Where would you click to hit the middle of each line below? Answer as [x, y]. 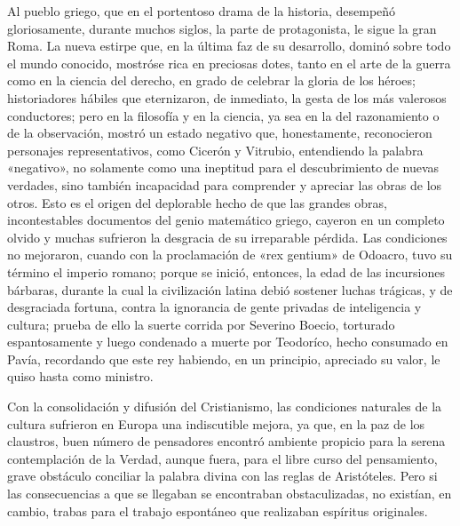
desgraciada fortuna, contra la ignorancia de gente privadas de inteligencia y [214, 307]
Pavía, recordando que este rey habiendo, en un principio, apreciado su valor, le [224, 359]
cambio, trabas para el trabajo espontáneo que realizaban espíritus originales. [218, 510]
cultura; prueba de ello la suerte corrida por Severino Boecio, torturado [201, 324]
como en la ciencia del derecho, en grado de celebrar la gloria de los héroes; [211, 80]
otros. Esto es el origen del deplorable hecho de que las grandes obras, [197, 202]
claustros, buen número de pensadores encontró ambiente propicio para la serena [226, 441]
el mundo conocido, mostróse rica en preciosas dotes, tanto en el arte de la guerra [229, 63]
